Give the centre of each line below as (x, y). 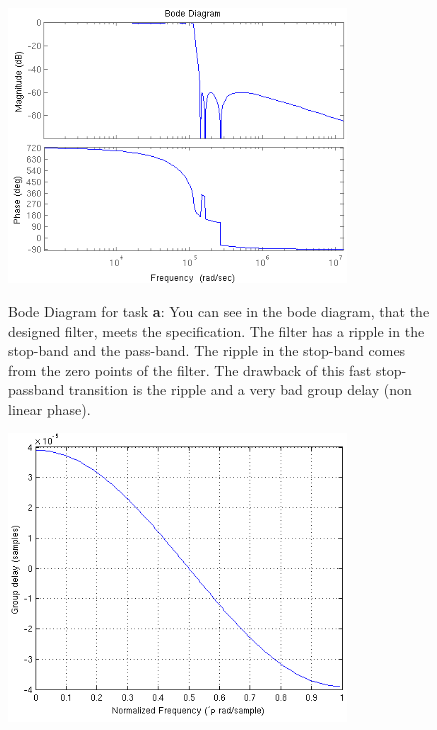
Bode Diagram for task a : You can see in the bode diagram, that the (219, 310)
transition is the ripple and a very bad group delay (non (240, 389)
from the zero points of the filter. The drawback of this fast (190, 369)
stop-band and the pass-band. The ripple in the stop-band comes (207, 350)
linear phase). (49, 408)
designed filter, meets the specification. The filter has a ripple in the (216, 330)
